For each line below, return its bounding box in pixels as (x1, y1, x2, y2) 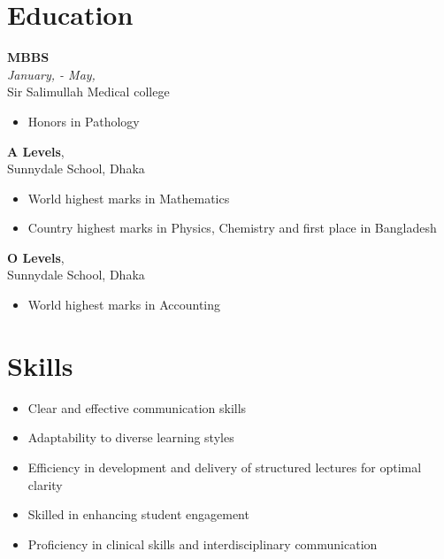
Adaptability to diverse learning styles (27, 428, 234, 447)
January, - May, (7, 65, 96, 83)
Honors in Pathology (27, 111, 140, 130)
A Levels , (7, 142, 65, 160)
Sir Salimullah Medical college (7, 82, 170, 101)
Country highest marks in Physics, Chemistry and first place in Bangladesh (27, 218, 437, 237)
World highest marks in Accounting (27, 295, 221, 314)
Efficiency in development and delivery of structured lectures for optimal (27, 457, 422, 476)
